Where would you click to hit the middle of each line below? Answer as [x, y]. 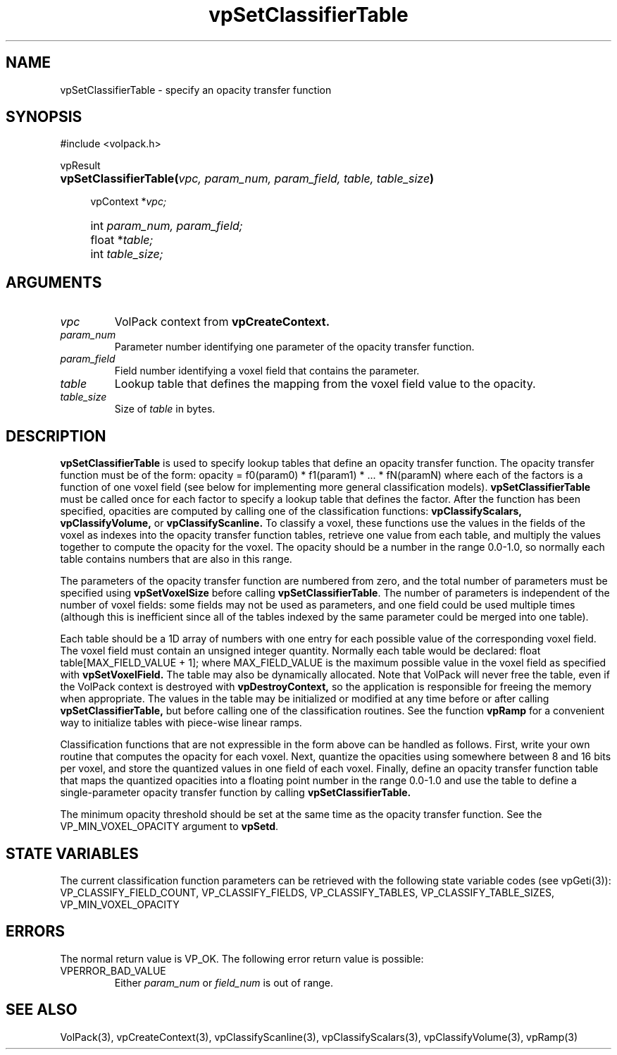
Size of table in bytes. [165, 409]
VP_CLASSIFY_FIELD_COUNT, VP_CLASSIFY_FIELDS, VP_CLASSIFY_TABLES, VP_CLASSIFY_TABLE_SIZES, [307, 892]
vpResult [80, 166]
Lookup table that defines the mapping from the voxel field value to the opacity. [325, 384]
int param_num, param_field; [167, 226]
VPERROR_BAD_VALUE [113, 970]
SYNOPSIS [44, 117]
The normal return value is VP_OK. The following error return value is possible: [242, 958]
